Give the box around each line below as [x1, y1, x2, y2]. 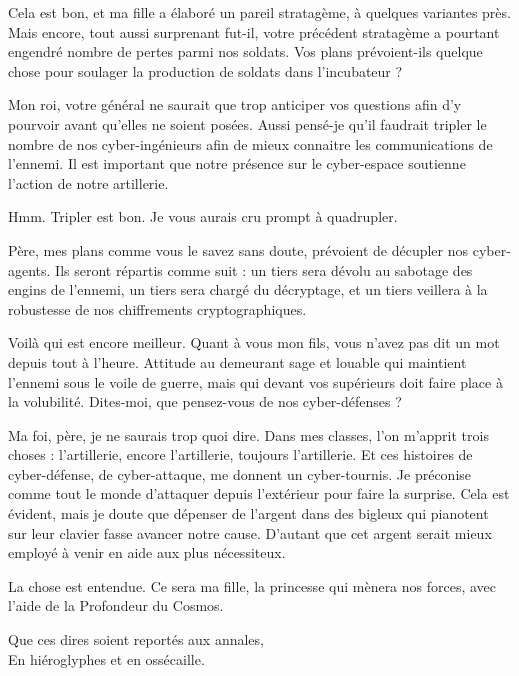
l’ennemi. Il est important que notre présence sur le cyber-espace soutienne [8, 153, 466, 174]
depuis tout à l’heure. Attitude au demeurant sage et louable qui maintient [8, 351, 467, 372]
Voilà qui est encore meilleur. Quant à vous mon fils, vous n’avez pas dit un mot [8, 332, 500, 353]
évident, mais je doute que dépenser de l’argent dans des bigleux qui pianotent [8, 503, 489, 524]
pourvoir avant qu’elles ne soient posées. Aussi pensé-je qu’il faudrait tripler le [8, 113, 487, 134]
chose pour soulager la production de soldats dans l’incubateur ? [8, 60, 403, 81]
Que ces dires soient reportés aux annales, [8, 629, 264, 650]
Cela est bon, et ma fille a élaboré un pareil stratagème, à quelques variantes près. [8, 2, 511, 22]
